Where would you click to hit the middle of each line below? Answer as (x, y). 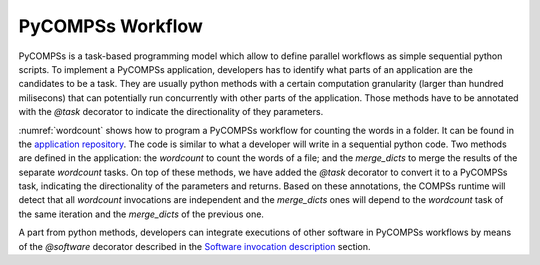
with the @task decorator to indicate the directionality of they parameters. (171, 112)
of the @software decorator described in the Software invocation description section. (194, 246)
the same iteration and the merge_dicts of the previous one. (141, 214)
